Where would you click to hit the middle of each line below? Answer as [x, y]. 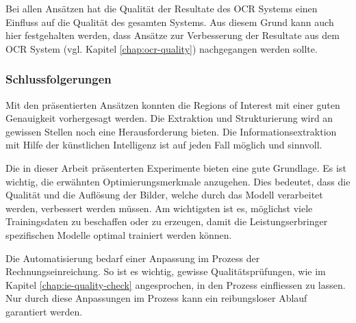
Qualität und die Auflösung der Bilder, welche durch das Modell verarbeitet [164, 195]
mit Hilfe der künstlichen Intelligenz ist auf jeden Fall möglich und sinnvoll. [164, 145]
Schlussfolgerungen [59, 79]
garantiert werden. [44, 311]
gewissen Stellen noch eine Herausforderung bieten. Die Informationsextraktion [171, 131]
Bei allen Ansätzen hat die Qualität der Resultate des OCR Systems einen [162, 8]
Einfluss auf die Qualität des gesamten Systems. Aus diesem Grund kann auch [170, 22]
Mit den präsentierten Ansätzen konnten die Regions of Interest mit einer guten [173, 104]
